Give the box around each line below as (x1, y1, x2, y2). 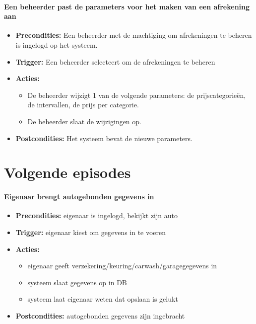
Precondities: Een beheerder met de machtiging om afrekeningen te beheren (15, 30, 252, 40)
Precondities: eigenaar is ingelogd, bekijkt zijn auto (15, 210, 178, 221)
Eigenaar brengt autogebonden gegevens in (4, 191, 154, 202)
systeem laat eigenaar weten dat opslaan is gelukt (27, 294, 178, 304)
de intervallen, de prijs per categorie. (27, 99, 139, 110)
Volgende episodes (4, 162, 131, 182)
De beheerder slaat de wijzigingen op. (27, 116, 141, 126)
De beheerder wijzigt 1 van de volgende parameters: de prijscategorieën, (27, 89, 246, 100)
